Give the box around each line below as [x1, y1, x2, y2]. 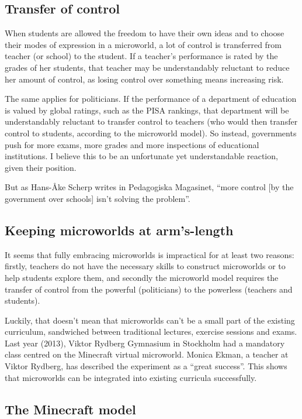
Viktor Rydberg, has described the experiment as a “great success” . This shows [5, 360, 287, 372]
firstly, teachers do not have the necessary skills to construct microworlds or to [5, 260, 286, 272]
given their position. [5, 161, 77, 173]
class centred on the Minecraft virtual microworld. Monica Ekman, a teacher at [5, 348, 289, 360]
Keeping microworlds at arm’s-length [5, 221, 234, 239]
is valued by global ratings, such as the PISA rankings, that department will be [5, 104, 289, 116]
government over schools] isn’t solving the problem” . [5, 192, 190, 204]
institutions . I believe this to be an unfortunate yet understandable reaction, [5, 150, 278, 162]
